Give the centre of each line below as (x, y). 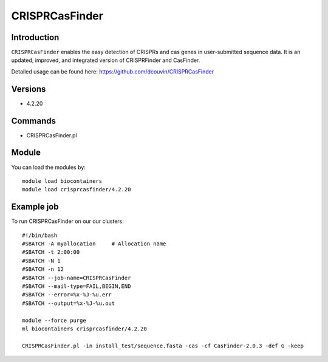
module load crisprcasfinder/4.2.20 (77, 190)
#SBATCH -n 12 (43, 269)
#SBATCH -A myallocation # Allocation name (94, 244)
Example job (35, 207)
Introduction (35, 37)
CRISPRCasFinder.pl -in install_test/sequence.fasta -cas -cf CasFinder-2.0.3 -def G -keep (163, 346)
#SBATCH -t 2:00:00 (51, 252)
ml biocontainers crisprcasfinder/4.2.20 (84, 329)
